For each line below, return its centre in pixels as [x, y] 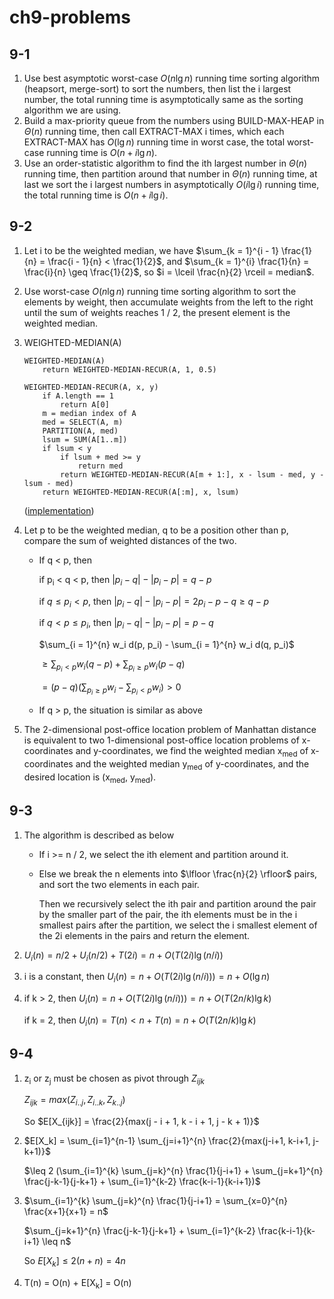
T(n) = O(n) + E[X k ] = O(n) [77, 1284]
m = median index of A [89, 413]
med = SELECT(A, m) [83, 422]
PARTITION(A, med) [80, 431]
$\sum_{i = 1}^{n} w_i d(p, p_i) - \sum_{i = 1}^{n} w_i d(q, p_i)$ [166, 645]
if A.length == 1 [78, 396]
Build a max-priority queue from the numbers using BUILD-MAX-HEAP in [174, 120]
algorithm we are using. [72, 110]
